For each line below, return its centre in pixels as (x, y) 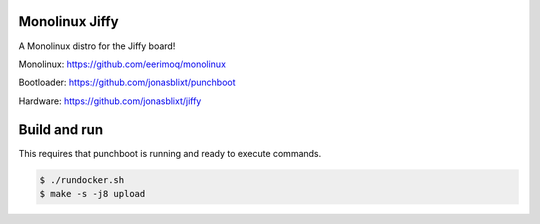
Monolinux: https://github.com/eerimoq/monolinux (122, 64)
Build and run (61, 129)
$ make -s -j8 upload (92, 193)
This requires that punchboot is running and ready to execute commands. (170, 153)
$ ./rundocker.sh (82, 179)
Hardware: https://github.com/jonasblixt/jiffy (110, 101)
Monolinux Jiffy (68, 21)
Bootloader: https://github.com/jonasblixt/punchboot (127, 82)
